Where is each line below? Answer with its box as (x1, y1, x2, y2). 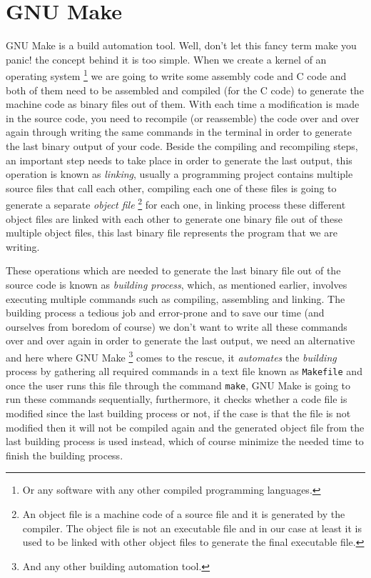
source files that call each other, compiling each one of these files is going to (6, 180, 337, 195)
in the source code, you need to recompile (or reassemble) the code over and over (6, 110, 360, 125)
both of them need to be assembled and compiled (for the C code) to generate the (6, 82, 364, 97)
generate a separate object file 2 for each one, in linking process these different (6, 195, 346, 211)
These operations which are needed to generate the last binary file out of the (6, 263, 341, 278)
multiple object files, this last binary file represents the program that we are (6, 225, 337, 240)
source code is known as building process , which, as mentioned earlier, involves (6, 276, 347, 292)
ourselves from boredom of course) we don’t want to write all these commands (6, 319, 347, 334)
